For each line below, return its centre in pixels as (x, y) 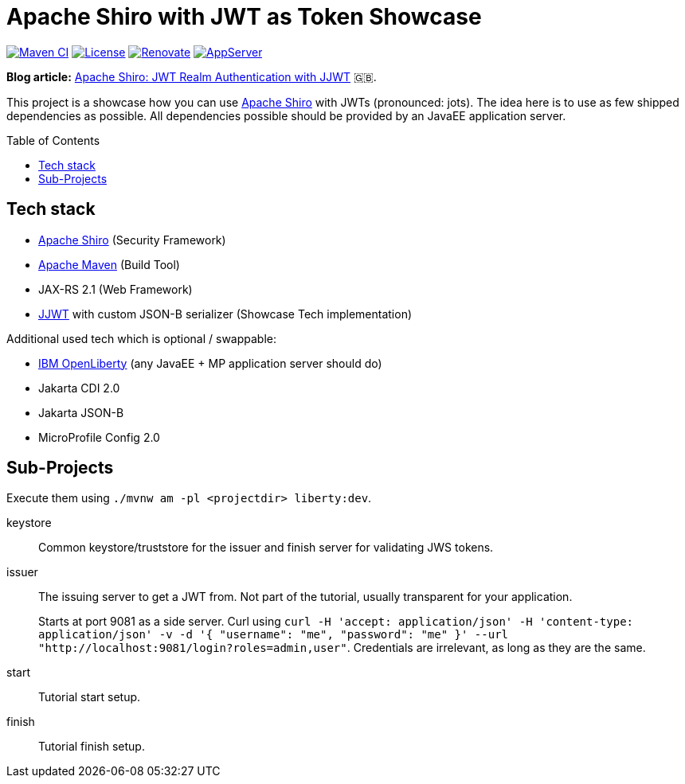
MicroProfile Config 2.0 (99, 437)
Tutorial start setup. (90, 697)
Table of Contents (53, 140)
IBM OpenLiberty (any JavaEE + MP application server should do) (210, 363)
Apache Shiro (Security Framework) (132, 240)
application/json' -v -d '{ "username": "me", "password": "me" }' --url (274, 635)
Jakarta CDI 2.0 (79, 388)
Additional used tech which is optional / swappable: (142, 338)
